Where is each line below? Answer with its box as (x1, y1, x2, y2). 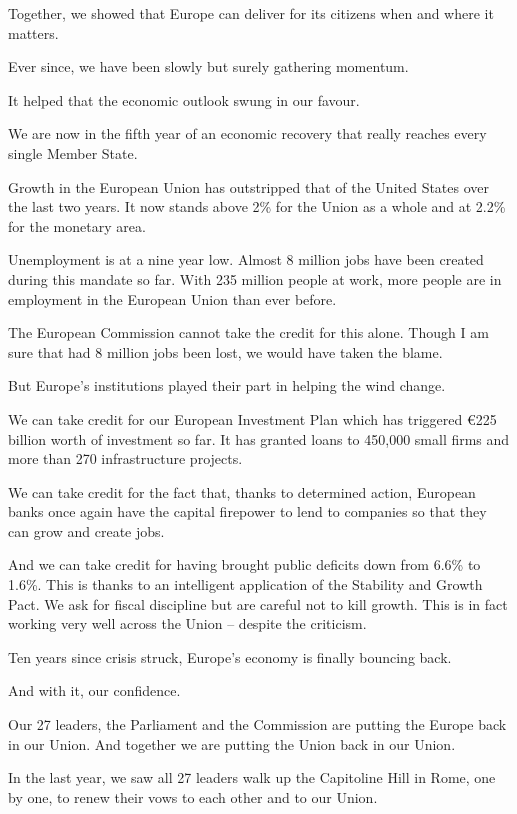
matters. (8, 22, 59, 43)
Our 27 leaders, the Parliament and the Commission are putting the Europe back (8, 714, 507, 735)
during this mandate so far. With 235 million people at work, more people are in (8, 268, 502, 289)
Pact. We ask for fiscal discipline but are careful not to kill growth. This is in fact (8, 593, 508, 614)
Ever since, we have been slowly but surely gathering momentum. (8, 56, 409, 77)
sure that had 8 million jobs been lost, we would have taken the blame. (8, 341, 443, 362)
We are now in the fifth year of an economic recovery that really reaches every (8, 123, 487, 144)
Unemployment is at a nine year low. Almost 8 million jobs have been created (8, 249, 484, 270)
